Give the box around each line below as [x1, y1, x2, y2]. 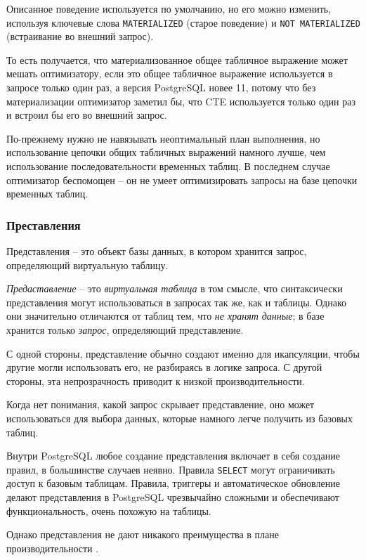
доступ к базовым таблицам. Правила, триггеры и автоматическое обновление [6, 476, 340, 490]
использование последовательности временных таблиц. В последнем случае [6, 159, 330, 173]
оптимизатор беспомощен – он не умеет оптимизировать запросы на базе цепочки [6, 172, 358, 187]
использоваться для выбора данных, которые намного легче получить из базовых [6, 410, 353, 425]
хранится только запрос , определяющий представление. [6, 322, 244, 337]
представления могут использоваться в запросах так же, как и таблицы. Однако [6, 294, 347, 309]
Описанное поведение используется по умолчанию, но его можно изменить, [6, 1, 332, 15]
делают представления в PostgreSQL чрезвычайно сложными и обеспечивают [6, 489, 339, 504]
